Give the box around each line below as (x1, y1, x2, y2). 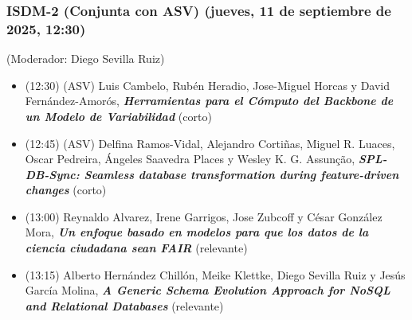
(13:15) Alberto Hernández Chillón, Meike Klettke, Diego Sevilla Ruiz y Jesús (25, 266, 406, 283)
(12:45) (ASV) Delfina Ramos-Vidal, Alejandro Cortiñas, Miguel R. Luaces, (25, 135, 395, 151)
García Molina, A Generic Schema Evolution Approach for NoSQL (25, 282, 390, 299)
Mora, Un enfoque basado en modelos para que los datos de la (25, 224, 369, 240)
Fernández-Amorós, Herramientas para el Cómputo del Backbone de (25, 92, 394, 109)
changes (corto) (25, 181, 107, 198)
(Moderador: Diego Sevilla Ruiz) (6, 50, 165, 67)
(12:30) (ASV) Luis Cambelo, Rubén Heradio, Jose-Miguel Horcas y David (25, 76, 390, 93)
